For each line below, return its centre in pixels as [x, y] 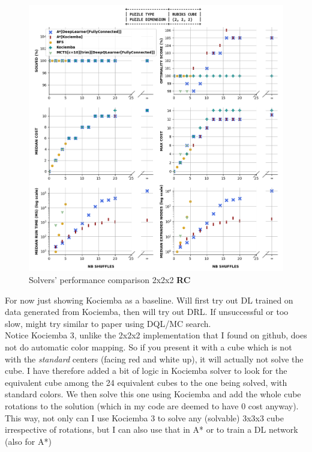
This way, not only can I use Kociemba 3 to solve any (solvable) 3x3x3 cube [144, 417]
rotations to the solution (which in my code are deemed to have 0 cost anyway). [152, 406]
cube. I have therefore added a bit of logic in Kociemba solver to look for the [146, 371]
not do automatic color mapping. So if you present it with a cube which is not [148, 347]
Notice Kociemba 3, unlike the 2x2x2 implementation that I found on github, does [156, 335]
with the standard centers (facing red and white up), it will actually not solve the [154, 359]
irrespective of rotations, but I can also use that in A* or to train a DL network [151, 429]
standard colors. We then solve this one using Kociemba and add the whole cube [153, 394]
